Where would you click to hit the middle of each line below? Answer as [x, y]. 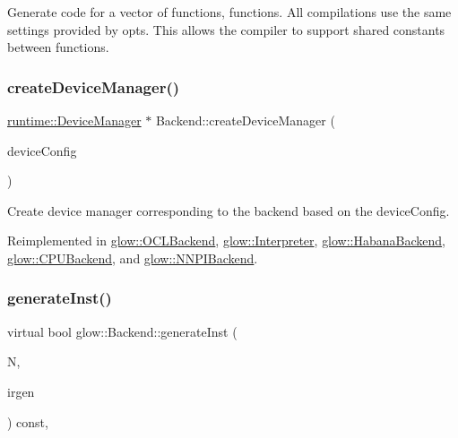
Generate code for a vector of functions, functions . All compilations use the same [229, 12]
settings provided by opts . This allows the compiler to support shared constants [226, 29]
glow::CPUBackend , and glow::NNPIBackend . [133, 258]
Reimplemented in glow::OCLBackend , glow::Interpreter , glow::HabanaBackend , [227, 240]
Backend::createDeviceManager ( [245, 120]
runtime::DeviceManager [74, 120]
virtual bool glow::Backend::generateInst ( [122, 331]
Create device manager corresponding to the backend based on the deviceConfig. [229, 210]
